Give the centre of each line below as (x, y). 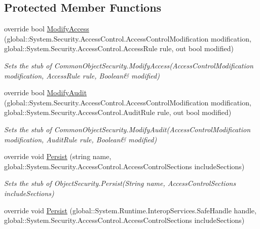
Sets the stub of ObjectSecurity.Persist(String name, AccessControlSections (120, 183)
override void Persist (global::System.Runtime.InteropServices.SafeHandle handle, (130, 210)
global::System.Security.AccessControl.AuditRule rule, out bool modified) (118, 112)
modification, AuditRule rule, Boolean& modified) (81, 139)
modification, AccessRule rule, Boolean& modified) (82, 75)
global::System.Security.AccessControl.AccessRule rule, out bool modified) (119, 48)
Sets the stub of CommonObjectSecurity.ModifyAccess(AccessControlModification (129, 65)
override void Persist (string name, (58, 156)
